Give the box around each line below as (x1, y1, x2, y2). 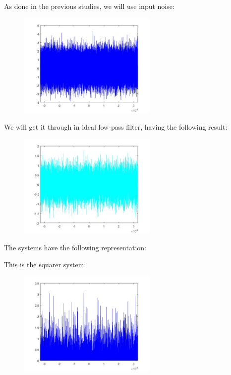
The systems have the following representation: (4, 242, 146, 252)
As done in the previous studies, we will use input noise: (4, 1, 174, 11)
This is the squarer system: (4, 259, 86, 269)
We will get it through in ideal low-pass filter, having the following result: (4, 121, 228, 132)
